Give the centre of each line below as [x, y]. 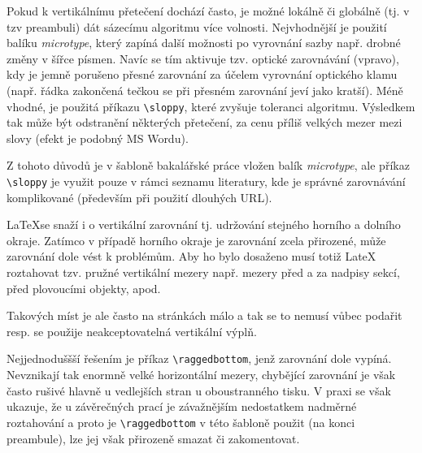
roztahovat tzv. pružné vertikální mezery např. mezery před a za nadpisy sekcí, [203, 272]
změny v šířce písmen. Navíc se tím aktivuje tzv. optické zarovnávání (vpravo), [203, 58]
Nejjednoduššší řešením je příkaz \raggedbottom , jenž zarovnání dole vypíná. [199, 358]
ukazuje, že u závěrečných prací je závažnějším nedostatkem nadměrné [182, 406]
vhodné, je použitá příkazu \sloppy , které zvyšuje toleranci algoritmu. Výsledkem [211, 106]
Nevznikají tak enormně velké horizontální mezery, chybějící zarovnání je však [201, 375]
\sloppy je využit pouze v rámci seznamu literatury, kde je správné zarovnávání [206, 181]
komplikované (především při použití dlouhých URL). [139, 197]
